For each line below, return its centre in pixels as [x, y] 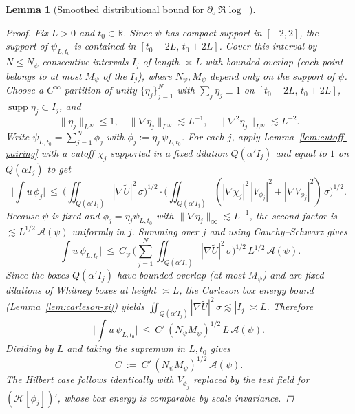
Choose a [25, 90]
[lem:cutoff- [323, 137]
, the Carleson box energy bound [246, 290]
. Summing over [165, 231]
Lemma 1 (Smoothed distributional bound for [105, 9]
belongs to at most [44, 75]
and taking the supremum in [126, 348]
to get [59, 168]
